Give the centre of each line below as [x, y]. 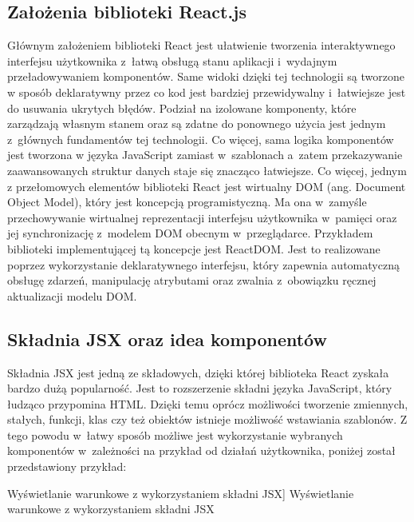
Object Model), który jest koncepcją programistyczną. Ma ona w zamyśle [187, 202]
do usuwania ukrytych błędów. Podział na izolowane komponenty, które [182, 108]
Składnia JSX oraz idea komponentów [167, 339]
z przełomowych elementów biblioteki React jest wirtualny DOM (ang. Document [207, 186]
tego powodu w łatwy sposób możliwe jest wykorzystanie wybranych [175, 434]
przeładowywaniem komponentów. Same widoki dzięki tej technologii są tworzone [206, 76]
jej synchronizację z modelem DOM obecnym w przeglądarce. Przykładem [190, 233]
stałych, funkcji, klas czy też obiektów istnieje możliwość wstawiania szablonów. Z [207, 419]
